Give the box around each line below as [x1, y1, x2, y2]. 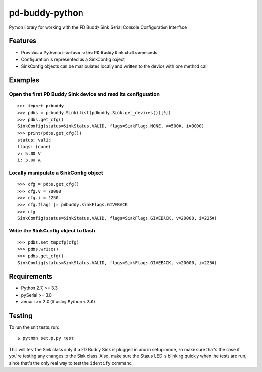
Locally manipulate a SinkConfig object [9, 169, 104, 176]
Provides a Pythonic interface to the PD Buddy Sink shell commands [21, 50, 158, 55]
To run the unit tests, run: [9, 324, 60, 330]
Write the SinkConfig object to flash [9, 228, 95, 234]
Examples [9, 76, 40, 85]
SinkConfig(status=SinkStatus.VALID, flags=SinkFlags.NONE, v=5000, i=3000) [17, 124, 205, 129]
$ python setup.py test [17, 336, 74, 341]
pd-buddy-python [9, 7, 83, 18]
